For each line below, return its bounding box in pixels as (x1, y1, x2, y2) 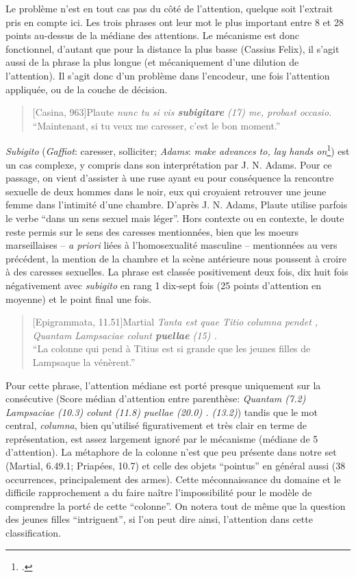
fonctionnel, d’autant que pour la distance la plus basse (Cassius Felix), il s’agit (5, 41, 340, 56)
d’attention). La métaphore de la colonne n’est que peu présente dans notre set (5, 445, 337, 459)
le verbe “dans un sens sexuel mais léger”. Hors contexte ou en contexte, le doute (5, 210, 344, 225)
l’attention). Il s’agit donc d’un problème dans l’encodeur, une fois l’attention (5, 68, 330, 82)
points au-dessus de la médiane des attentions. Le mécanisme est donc (5, 28, 299, 42)
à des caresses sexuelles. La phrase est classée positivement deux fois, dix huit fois (5, 265, 348, 279)
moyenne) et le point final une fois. (5, 291, 152, 306)
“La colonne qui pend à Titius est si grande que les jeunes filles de (32, 341, 311, 356)
